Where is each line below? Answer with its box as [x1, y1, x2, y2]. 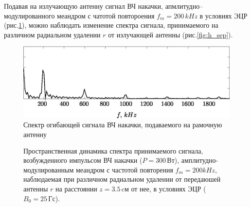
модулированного [4, 10, 55, 20]
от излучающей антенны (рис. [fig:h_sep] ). [108, 29, 233, 39]
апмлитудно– [165, 1, 203, 11]
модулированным [23, 164, 74, 174]
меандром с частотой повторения [75, 164, 173, 174]
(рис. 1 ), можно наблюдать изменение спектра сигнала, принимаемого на [4, 20, 218, 30]
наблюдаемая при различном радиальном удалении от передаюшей [23, 174, 221, 184]
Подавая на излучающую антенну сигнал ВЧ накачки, [4, 1, 163, 11]
